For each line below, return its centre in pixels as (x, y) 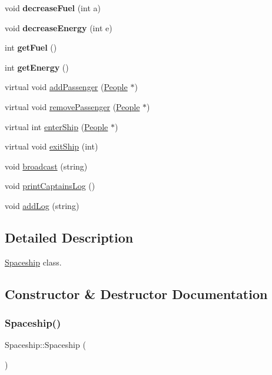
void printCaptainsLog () (50, 186)
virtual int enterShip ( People (57, 126)
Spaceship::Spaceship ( (45, 345)
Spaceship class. (33, 262)
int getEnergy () (37, 67)
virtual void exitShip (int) (52, 146)
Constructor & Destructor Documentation (136, 293)
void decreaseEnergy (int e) (59, 27)
